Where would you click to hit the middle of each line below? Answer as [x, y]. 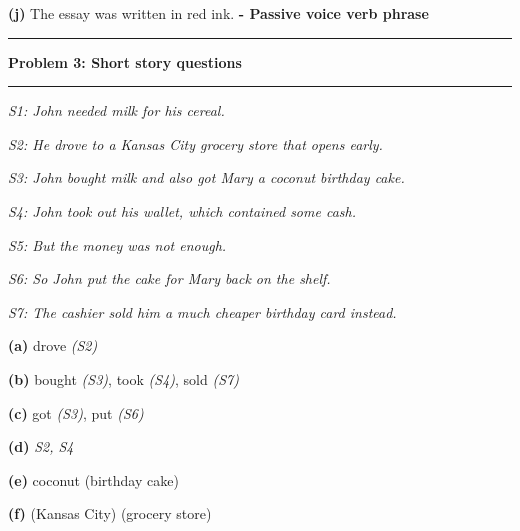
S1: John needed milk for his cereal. [116, 110]
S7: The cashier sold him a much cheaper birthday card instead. [202, 311]
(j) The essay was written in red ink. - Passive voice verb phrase [218, 13]
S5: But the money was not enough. [117, 244]
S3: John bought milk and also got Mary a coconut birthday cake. [206, 177]
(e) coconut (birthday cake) [93, 479]
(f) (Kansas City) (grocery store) [110, 513]
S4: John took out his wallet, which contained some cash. [182, 210]
